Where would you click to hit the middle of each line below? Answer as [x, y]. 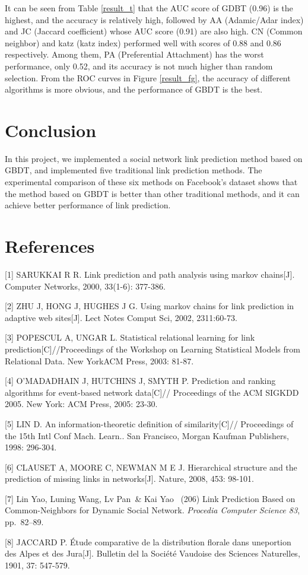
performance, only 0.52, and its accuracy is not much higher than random [139, 66]
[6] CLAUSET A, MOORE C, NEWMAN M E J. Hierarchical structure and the [151, 467]
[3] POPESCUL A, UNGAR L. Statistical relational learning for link [130, 337]
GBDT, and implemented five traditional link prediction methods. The [134, 170]
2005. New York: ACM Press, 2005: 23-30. [81, 404]
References [50, 246]
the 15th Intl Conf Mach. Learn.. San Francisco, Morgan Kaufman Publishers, [147, 435]
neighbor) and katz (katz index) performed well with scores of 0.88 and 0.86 [143, 42]
